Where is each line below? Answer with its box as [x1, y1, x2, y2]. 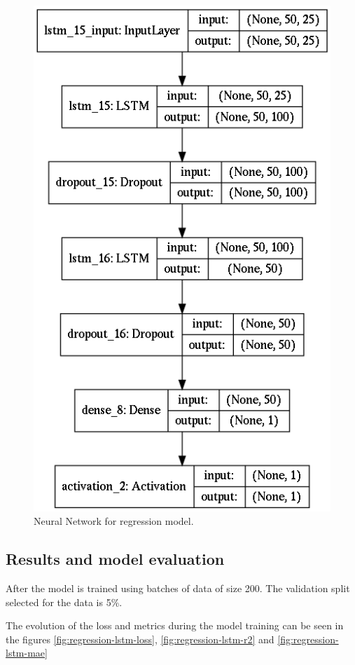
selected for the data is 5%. [6, 594, 123, 609]
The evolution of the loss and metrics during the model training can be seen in [6, 618, 344, 633]
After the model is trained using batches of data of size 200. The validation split [6, 581, 350, 596]
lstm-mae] [6, 645, 48, 660]
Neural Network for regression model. [34, 514, 194, 528]
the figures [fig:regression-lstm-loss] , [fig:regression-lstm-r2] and [6, 631, 274, 646]
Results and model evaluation [6, 548, 225, 570]
